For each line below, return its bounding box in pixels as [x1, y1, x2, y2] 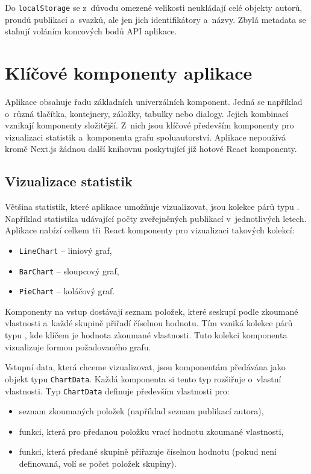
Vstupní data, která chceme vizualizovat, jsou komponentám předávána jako [5, 361, 286, 373]
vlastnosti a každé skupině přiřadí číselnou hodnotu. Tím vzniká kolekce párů [5, 317, 293, 329]
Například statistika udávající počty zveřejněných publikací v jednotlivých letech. [5, 212, 307, 224]
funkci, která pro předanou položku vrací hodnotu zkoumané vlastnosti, [19, 425, 284, 437]
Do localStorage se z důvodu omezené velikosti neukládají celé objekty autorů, [5, 1, 303, 13]
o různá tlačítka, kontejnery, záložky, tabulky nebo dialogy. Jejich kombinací [5, 107, 289, 119]
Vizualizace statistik [5, 172, 133, 191]
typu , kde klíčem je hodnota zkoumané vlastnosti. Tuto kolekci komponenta [5, 329, 287, 341]
